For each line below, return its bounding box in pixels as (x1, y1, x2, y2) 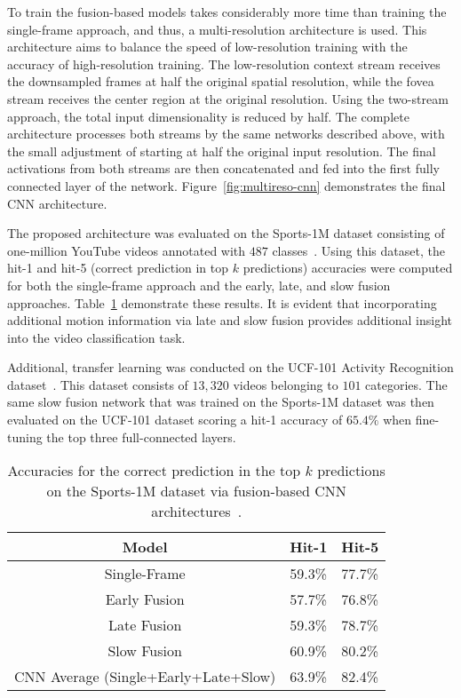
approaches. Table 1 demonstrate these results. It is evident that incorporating (7, 293, 437, 312)
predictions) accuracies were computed (242, 258, 453, 277)
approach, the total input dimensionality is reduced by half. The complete (7, 107, 409, 125)
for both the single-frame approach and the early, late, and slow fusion (7, 275, 391, 294)
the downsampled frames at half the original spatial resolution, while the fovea (7, 72, 434, 91)
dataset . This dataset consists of (7, 375, 188, 393)
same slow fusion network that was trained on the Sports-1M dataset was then (7, 393, 434, 411)
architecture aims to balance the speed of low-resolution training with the (7, 37, 408, 56)
